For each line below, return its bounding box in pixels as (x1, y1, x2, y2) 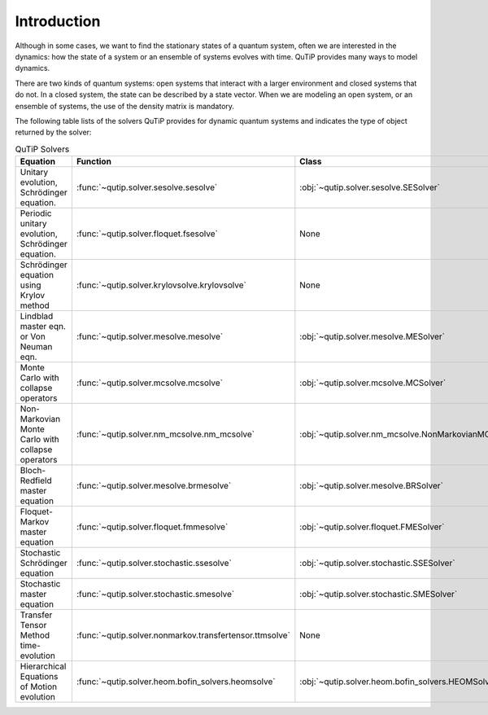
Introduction (15, 12, 101, 30)
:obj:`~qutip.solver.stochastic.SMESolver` (299, 589, 458, 600)
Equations (20, 671, 59, 682)
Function (76, 156, 111, 167)
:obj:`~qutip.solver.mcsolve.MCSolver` (299, 377, 447, 388)
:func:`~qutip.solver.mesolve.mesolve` (76, 331, 224, 342)
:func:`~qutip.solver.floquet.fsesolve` (76, 228, 219, 239)
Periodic (20, 208, 52, 219)
